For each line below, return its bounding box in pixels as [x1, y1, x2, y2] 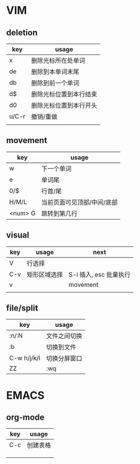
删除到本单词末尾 [31, 68, 80, 75]
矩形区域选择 [26, 270, 63, 278]
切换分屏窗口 [45, 354, 83, 363]
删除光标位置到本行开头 [31, 101, 98, 110]
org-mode [6, 413, 45, 423]
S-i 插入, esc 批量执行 [68, 270, 130, 278]
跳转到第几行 [41, 209, 78, 217]
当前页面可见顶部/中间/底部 [41, 198, 118, 207]
